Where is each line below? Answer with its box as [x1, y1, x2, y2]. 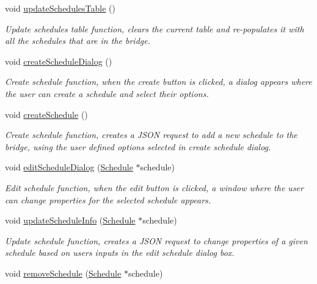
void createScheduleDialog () [5, 54, 112, 67]
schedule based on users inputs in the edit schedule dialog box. [5, 246, 235, 259]
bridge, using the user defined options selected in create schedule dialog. [5, 140, 271, 153]
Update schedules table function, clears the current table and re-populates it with [5, 22, 304, 35]
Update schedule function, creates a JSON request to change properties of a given [5, 234, 308, 247]
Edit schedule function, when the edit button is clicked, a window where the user [5, 181, 304, 194]
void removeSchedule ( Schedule [5, 266, 122, 279]
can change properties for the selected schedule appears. [5, 193, 211, 206]
